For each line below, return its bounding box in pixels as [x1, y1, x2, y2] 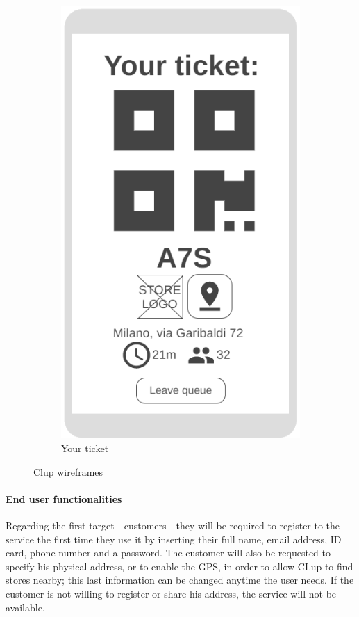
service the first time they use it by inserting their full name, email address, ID [6, 531, 342, 546]
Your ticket [61, 440, 109, 455]
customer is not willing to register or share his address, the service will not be [6, 586, 337, 600]
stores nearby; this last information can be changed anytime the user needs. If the [6, 572, 354, 587]
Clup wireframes [33, 464, 103, 479]
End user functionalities [6, 491, 122, 506]
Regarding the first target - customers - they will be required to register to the [6, 518, 340, 532]
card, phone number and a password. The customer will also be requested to [6, 545, 331, 560]
